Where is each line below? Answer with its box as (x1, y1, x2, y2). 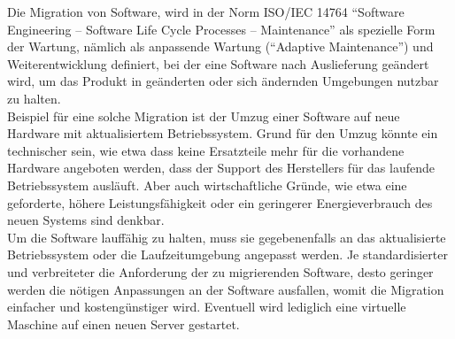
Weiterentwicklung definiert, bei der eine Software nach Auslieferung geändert (7, 54, 429, 73)
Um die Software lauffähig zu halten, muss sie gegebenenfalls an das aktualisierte (7, 227, 446, 246)
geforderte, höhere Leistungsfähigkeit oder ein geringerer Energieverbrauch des (7, 193, 433, 212)
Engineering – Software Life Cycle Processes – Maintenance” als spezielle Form (7, 19, 436, 38)
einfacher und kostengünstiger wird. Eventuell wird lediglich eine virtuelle (7, 297, 406, 316)
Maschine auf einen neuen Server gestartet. (7, 314, 240, 333)
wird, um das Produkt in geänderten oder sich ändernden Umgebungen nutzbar (7, 72, 439, 90)
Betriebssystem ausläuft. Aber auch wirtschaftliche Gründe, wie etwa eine (7, 175, 407, 194)
